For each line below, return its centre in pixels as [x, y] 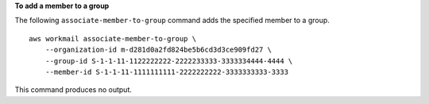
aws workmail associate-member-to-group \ [113, 39]
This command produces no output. [73, 90]
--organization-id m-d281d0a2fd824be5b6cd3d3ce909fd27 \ [158, 50]
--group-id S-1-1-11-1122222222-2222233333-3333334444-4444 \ [169, 61]
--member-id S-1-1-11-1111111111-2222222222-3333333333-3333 [167, 72]
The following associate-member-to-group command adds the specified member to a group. [172, 21]
